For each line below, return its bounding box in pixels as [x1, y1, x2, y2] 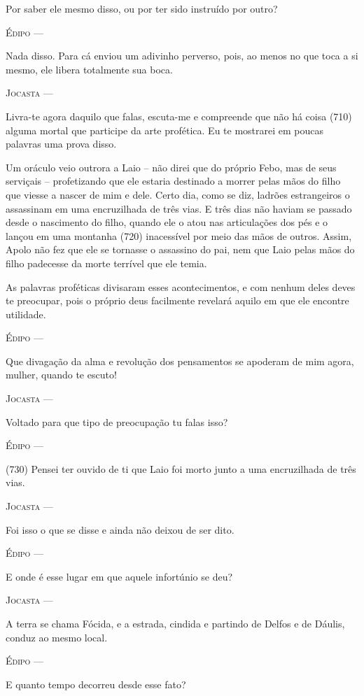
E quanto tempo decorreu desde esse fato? [6, 676, 186, 691]
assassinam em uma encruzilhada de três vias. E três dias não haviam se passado [6, 201, 352, 215]
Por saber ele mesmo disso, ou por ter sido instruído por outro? [6, 1, 278, 15]
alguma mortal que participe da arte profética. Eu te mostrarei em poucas [6, 122, 324, 137]
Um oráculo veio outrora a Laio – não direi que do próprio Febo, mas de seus [6, 159, 337, 174]
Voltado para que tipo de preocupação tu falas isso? [6, 414, 228, 429]
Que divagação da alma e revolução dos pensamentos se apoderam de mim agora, [6, 353, 354, 368]
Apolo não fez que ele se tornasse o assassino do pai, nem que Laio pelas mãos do [6, 242, 355, 257]
